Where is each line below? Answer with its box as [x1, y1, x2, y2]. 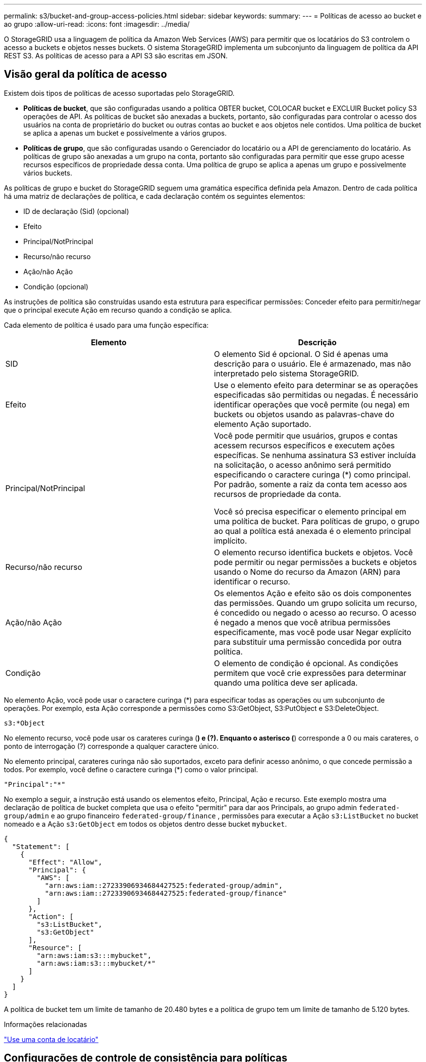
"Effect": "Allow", [28, 858, 103, 866]
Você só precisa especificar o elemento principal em [214, 506, 407, 516]
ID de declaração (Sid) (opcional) [23, 207, 129, 215]
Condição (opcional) [23, 282, 89, 291]
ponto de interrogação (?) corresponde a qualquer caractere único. [4, 742, 219, 750]
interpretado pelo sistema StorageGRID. [214, 368, 359, 378]
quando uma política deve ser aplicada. [214, 677, 358, 688]
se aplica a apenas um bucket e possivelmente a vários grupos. [23, 128, 227, 137]
